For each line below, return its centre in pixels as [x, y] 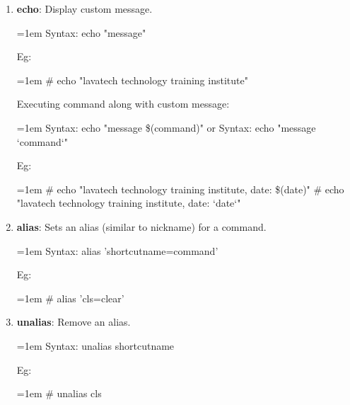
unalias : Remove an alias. [74, 322]
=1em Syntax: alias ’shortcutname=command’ [117, 250]
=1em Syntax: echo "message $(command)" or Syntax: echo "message [166, 127]
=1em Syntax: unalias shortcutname [95, 345]
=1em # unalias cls [59, 393]
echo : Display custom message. [84, 8]
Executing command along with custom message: [123, 104]
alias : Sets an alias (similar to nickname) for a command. [141, 226]
